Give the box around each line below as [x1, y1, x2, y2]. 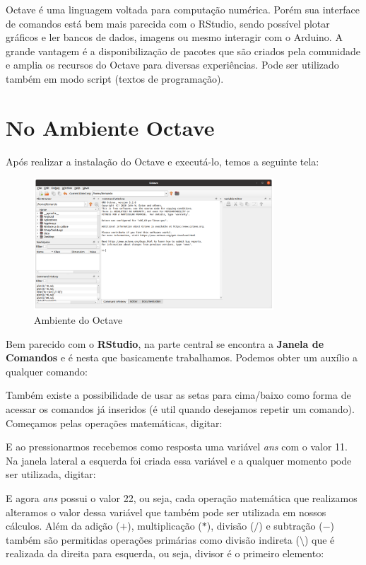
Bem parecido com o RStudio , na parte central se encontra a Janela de [6, 336, 324, 351]
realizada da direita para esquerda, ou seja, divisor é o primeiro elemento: [6, 546, 324, 561]
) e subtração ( [259, 518, 323, 533]
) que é [304, 532, 335, 547]
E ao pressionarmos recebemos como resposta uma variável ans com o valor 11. [6, 439, 348, 454]
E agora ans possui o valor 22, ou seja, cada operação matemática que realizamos [6, 490, 358, 505]
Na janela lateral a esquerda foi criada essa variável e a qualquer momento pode [6, 453, 352, 467]
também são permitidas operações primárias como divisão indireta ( [6, 532, 300, 547]
